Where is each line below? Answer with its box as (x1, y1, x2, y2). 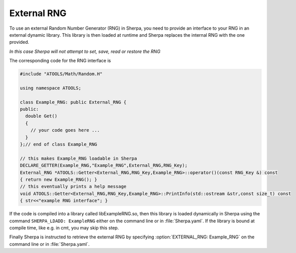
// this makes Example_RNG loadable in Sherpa (20, 155, 137, 161)
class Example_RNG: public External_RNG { (20, 99, 127, 105)
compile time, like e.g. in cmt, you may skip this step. (9, 224, 119, 231)
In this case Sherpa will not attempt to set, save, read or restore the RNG (9, 48, 161, 54)
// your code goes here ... (30, 127, 100, 133)
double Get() (25, 113, 57, 119)
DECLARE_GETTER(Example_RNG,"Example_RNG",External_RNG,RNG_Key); (20, 162, 188, 168)
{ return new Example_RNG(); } (20, 177, 98, 182)
